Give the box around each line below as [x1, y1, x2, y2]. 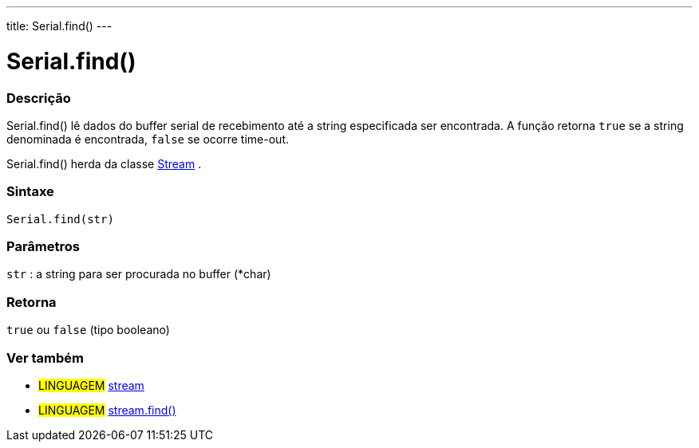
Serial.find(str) [6, 212, 114, 226]
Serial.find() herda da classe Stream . [6, 156, 202, 171]
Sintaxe [6, 183, 54, 200]
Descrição [6, 89, 71, 106]
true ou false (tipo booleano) [6, 323, 170, 337]
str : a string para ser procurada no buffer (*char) [6, 267, 271, 281]
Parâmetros [6, 238, 80, 254]
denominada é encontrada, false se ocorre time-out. [6, 132, 289, 146]
